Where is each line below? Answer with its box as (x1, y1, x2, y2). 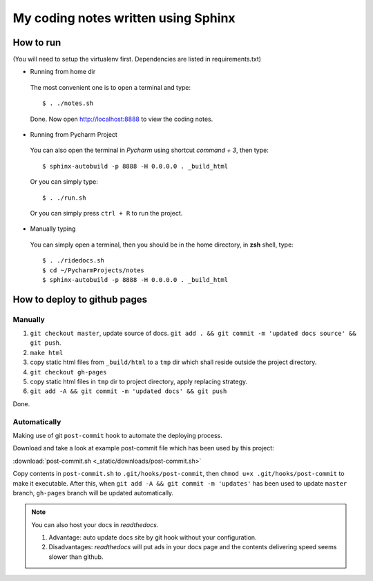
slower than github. (48, 553, 104, 561)
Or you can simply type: (30, 178, 98, 186)
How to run (12, 37, 61, 48)
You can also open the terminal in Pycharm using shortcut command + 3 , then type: (30, 146, 269, 155)
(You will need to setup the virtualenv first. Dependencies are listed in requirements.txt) (12, 55, 262, 64)
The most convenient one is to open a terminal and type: (30, 83, 191, 91)
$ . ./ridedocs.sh (42, 256, 105, 265)
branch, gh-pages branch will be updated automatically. (12, 488, 174, 497)
